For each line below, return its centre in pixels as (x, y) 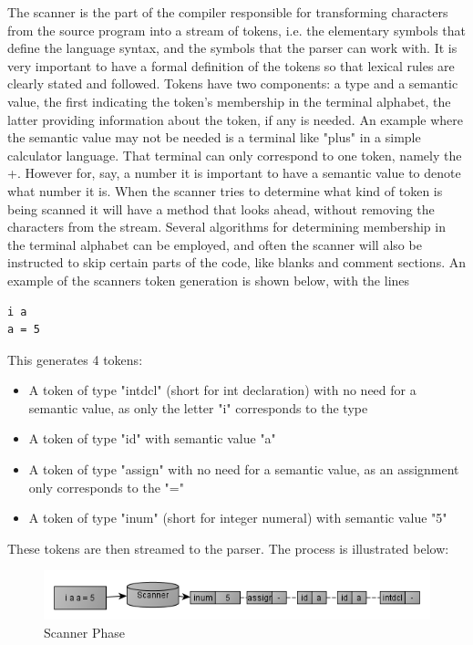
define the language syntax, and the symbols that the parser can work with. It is (232, 48)
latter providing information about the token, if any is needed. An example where (235, 119)
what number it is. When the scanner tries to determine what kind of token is (225, 190)
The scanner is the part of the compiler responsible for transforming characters (228, 12)
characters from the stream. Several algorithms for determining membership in (226, 227)
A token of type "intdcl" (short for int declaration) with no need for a (222, 390)
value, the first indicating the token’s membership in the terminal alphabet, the (229, 101)
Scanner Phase (84, 632)
